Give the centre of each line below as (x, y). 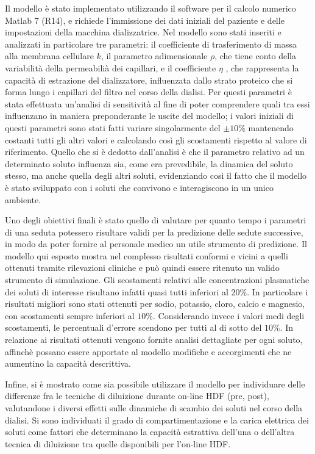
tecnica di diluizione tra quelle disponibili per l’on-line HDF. (118, 443)
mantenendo (271, 127)
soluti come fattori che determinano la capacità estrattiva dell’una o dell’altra (150, 432)
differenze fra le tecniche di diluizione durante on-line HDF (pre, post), (137, 396)
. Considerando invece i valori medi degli (229, 315)
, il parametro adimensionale (154, 56)
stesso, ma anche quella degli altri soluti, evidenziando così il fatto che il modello (156, 175)
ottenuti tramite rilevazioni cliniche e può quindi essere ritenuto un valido (142, 268)
